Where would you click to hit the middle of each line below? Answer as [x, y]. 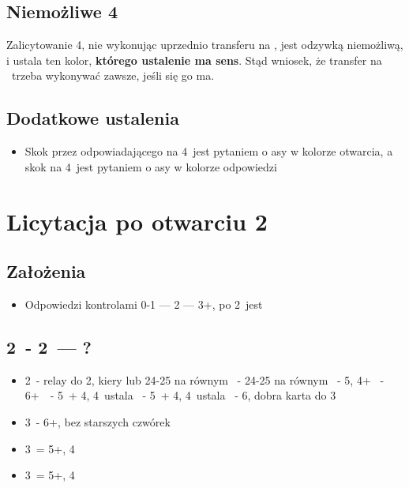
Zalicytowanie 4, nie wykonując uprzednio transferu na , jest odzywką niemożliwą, [205, 45]
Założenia [46, 271]
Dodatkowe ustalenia [93, 118]
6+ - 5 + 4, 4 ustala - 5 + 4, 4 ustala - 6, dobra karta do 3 [180, 395]
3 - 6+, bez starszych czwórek [98, 421]
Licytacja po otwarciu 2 [137, 221]
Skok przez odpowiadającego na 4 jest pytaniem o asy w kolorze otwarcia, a [209, 151]
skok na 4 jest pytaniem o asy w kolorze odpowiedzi [151, 166]
